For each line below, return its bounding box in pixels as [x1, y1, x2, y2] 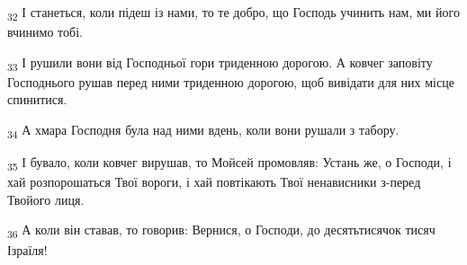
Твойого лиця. [7, 190, 85, 208]
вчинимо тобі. [7, 22, 83, 41]
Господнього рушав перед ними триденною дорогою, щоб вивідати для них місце [7, 72, 454, 91]
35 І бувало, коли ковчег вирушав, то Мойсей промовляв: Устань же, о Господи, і [7, 153, 452, 173]
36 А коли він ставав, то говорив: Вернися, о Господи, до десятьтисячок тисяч [7, 220, 436, 242]
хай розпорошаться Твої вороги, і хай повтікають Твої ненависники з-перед [7, 172, 421, 191]
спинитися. [7, 90, 67, 109]
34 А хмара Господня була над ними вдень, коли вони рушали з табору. [7, 120, 400, 141]
